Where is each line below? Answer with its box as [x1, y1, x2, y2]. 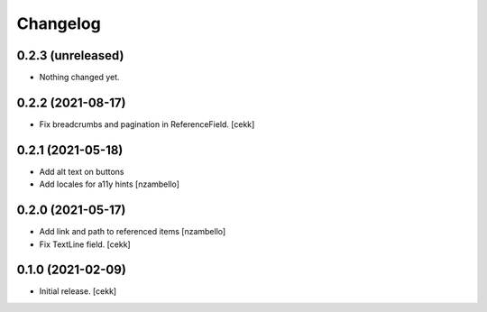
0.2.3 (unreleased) [16, 48, 124, 63]
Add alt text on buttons [39, 166, 124, 177]
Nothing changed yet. [39, 72, 121, 83]
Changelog [16, 14, 101, 33]
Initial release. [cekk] [39, 286, 117, 297]
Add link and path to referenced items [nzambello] [39, 226, 226, 237]
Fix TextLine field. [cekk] [39, 239, 131, 250]
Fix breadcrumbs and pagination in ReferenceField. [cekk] [39, 118, 255, 130]
